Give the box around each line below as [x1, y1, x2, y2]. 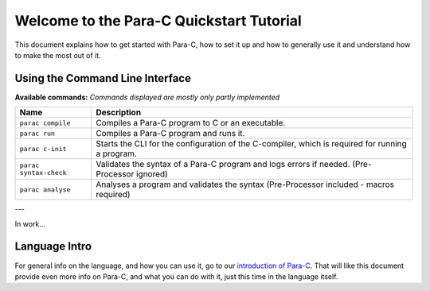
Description [96, 107, 142, 118]
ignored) [135, 169, 169, 180]
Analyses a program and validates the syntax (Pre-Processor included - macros [96, 179, 394, 190]
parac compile [19, 118, 71, 127]
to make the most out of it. [14, 50, 101, 60]
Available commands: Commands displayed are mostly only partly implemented [14, 92, 280, 102]
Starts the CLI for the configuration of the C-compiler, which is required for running [96, 138, 407, 149]
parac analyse [19, 185, 71, 194]
